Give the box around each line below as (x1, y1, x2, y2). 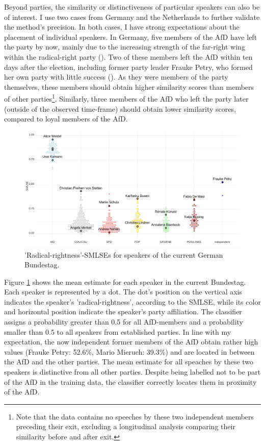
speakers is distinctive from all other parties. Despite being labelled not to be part (4, 366, 261, 377)
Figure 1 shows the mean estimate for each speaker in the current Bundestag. (4, 276, 246, 287)
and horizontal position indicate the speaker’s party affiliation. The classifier (4, 306, 242, 317)
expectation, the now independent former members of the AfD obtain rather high (4, 336, 258, 347)
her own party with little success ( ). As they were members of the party (4, 71, 228, 82)
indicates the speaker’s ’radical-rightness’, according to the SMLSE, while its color (4, 296, 261, 307)
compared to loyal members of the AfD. (4, 113, 128, 124)
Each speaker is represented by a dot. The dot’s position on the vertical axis (4, 286, 243, 297)
